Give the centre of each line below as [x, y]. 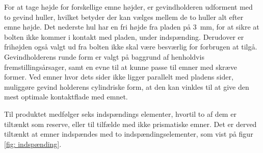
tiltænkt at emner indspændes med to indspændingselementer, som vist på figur [129, 134]
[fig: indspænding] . [33, 144]
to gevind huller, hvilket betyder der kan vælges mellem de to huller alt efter [124, 17]
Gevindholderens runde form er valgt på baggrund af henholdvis [104, 56]
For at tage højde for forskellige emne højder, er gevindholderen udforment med [128, 7]
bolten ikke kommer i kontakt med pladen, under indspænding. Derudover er [124, 36]
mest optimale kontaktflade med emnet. [66, 97]
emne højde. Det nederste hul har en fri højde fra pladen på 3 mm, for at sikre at [132, 27]
